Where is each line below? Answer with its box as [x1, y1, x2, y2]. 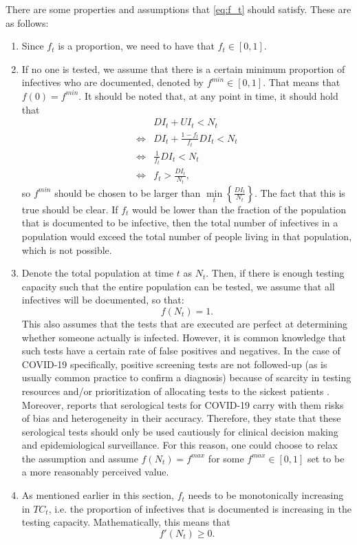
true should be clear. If [21, 202, 118, 216]
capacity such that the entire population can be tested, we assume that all [21, 279, 335, 293]
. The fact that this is [254, 185, 345, 200]
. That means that [263, 75, 340, 89]
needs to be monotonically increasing [188, 488, 344, 502]
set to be [307, 451, 345, 465]
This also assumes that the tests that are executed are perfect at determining [21, 316, 347, 330]
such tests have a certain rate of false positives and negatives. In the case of [21, 343, 340, 358]
